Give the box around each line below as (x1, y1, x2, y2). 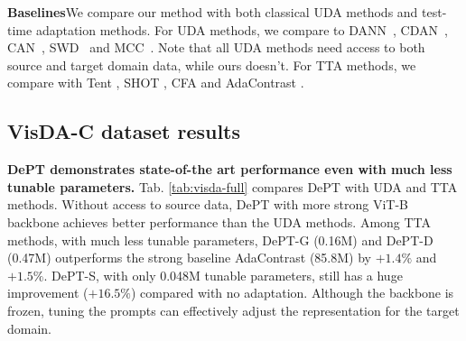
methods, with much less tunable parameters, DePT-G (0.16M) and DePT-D (7, 230, 433, 249)
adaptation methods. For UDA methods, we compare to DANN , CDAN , (35, 20, 448, 39)
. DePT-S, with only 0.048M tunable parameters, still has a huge (43, 265, 403, 284)
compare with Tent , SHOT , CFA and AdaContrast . (7, 73, 304, 92)
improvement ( (7, 283, 89, 302)
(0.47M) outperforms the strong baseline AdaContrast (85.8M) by (7, 248, 371, 267)
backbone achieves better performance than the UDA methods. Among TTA (7, 212, 432, 231)
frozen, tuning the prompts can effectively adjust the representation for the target (7, 300, 460, 319)
